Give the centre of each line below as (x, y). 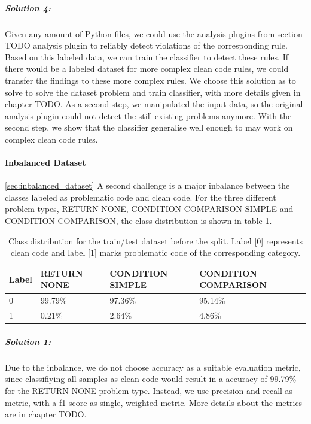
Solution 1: (28, 341)
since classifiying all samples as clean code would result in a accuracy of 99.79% (151, 379)
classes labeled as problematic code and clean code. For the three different (141, 197)
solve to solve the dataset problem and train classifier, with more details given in (153, 92)
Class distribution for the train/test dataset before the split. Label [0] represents (155, 240)
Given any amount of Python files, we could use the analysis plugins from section (154, 33)
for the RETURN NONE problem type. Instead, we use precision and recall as (149, 390)
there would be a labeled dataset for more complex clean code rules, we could (147, 69)
